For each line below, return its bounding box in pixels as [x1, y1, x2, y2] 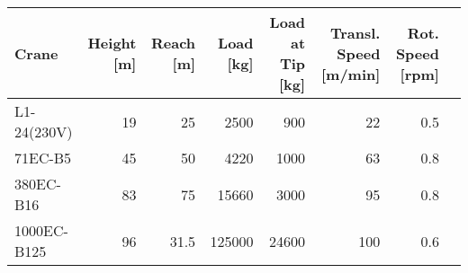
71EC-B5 [14, 147, 72, 168]
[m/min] [320, 63, 381, 84]
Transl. [329, 22, 381, 43]
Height [87, 32, 137, 53]
